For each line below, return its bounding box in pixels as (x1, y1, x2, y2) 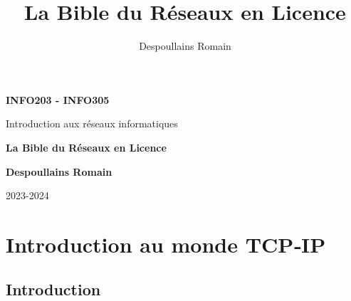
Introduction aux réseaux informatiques (6, 116, 178, 131)
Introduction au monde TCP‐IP (6, 229, 326, 258)
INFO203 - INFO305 (6, 92, 110, 107)
